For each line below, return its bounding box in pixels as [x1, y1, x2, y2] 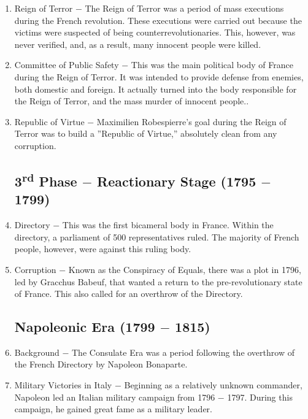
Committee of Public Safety [14, 58, 119, 71]
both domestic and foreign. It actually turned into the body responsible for [14, 82, 297, 95]
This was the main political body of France [131, 58, 293, 71]
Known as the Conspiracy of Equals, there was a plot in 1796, [68, 263, 301, 275]
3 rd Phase [14, 169, 77, 190]
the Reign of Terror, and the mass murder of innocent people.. [14, 94, 249, 107]
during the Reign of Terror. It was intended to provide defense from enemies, [14, 70, 304, 83]
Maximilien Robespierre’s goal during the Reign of [96, 115, 287, 128]
